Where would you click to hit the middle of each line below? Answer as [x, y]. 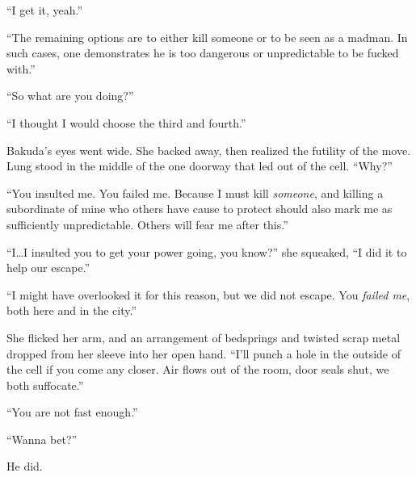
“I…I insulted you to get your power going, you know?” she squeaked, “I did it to [207, 251]
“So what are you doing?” [70, 96]
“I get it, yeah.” [45, 10]
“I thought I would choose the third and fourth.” [126, 122]
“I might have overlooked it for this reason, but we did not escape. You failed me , [208, 294]
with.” [21, 68]
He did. [25, 466]
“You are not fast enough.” [72, 412]
